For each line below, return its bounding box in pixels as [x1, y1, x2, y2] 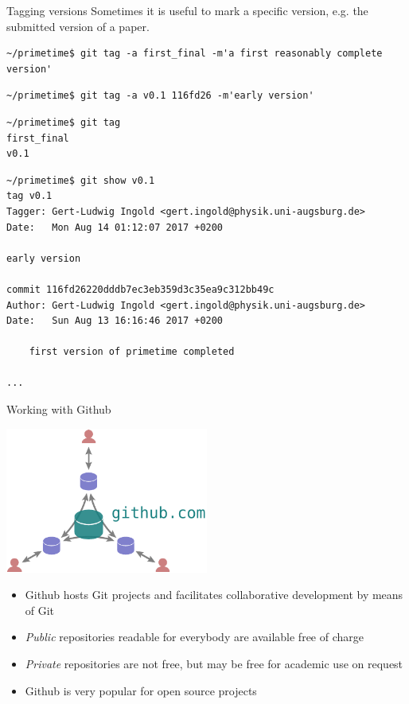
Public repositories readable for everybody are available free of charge [25, 628, 364, 645]
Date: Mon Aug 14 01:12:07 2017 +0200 [6, 221, 224, 233]
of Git [25, 601, 55, 618]
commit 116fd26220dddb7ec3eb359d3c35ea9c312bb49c [6, 283, 275, 295]
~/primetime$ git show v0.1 [6, 174, 155, 186]
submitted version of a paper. [6, 18, 150, 34]
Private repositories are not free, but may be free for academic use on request [25, 655, 403, 671]
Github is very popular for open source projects [25, 682, 257, 698]
